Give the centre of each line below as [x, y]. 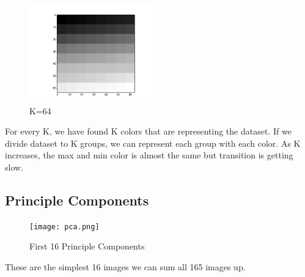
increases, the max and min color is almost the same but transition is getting [149, 155]
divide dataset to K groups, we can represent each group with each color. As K [153, 143]
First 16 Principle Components [87, 246]
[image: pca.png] [64, 227]
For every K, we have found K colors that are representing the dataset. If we [148, 131]
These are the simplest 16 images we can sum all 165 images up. [125, 267]
